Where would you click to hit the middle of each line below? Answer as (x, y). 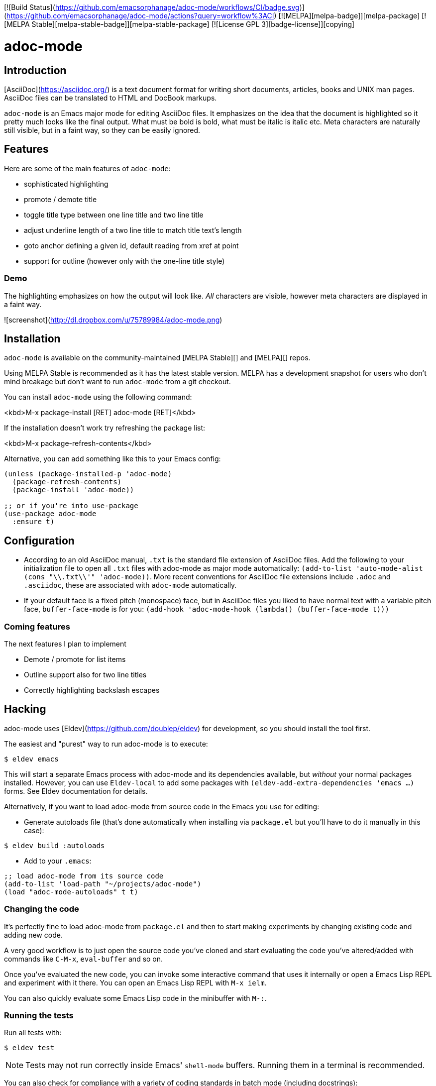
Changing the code (42, 909)
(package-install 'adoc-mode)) (73, 490)
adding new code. (33, 935)
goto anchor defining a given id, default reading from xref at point (131, 245)
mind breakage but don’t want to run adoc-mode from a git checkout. (117, 382)
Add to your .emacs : (58, 861)
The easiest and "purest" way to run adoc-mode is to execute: (106, 744)
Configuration (39, 541)
